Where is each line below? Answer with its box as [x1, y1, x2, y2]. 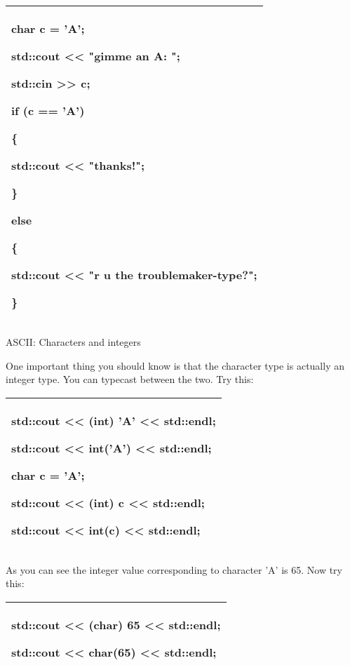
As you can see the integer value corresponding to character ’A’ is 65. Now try [6, 562, 342, 577]
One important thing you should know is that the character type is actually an [6, 358, 344, 372]
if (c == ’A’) [11, 102, 85, 119]
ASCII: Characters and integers [6, 335, 141, 349]
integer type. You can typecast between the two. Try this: [6, 372, 254, 387]
